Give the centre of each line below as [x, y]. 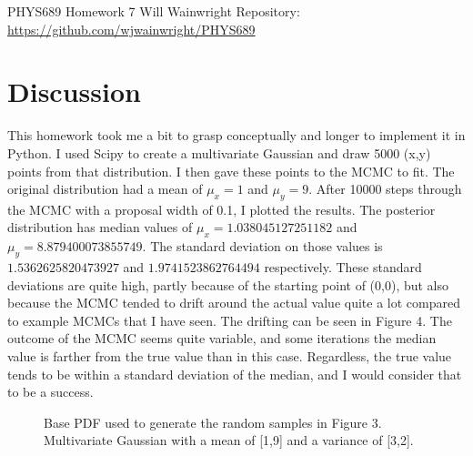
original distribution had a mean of [105, 189]
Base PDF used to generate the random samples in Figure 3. [213, 422]
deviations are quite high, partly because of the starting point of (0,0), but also [228, 284]
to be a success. [50, 392]
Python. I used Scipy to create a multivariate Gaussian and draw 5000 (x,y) [219, 152]
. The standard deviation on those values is [262, 246]
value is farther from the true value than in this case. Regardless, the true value [230, 356]
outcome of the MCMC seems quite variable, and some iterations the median [222, 338]
